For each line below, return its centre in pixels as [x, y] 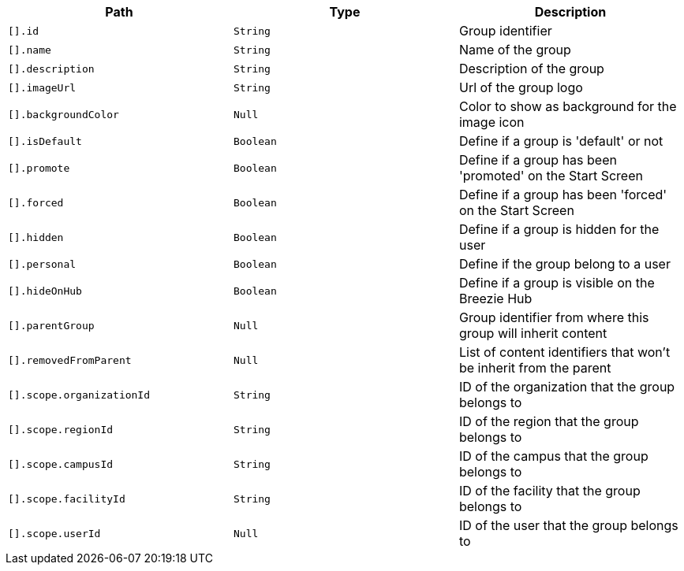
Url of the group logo [521, 87]
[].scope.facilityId [67, 499]
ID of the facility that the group [549, 491]
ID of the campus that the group [553, 456]
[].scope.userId [54, 533]
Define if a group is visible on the [557, 283]
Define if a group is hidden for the [559, 229]
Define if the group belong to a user [564, 264]
